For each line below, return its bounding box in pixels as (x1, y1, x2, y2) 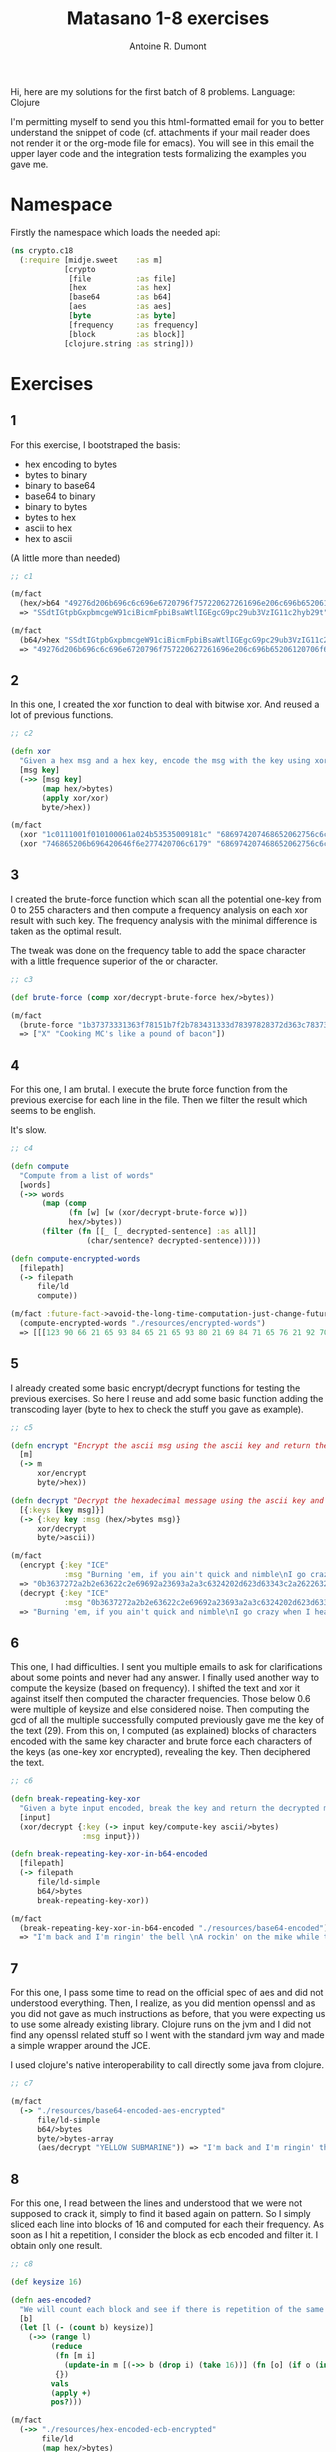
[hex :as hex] (68, 283, 172, 293)
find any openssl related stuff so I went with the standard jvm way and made (10, 2029, 325, 2041)
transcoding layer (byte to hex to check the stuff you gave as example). (10, 1403, 304, 1415)
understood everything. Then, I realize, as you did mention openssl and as (10, 1997, 316, 2009)
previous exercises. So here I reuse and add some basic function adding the (10, 1392, 324, 1404)
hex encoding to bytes (24, 458, 118, 470)
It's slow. (10, 1124, 47, 1136)
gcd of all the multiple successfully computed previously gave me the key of (10, 1714, 325, 1726)
